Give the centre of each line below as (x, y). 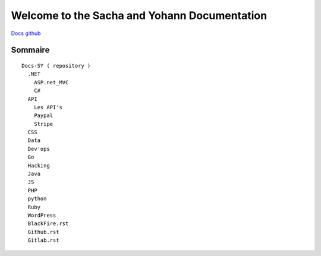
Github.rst (43, 232)
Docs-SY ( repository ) (56, 66)
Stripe (43, 124)
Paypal (43, 116)
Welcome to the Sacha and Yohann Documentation (139, 15)
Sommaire (30, 50)
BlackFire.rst (48, 224)
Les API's (48, 107)
